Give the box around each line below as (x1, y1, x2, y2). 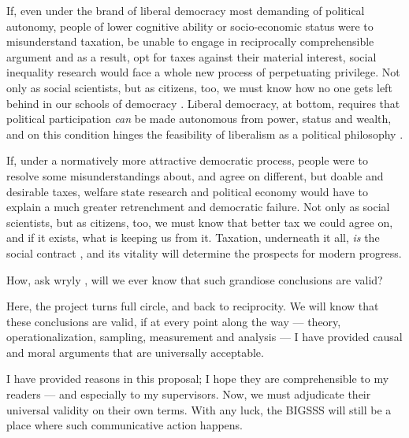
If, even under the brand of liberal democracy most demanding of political (6, 2, 365, 18)
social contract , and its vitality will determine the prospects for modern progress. (6, 244, 402, 261)
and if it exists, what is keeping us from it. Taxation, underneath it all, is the (6, 229, 380, 246)
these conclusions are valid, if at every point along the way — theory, (6, 313, 341, 329)
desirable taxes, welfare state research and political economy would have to (6, 183, 368, 199)
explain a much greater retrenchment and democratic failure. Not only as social (6, 199, 390, 215)
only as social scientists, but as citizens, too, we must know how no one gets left (6, 79, 392, 95)
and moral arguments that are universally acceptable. (6, 343, 264, 360)
